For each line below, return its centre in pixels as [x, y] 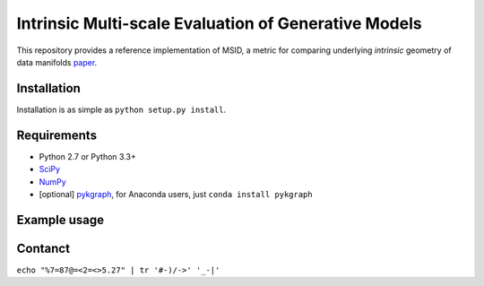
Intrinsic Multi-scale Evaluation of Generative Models [219, 23]
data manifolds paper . [57, 62]
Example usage [60, 220]
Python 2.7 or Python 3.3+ [87, 156]
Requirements [57, 135]
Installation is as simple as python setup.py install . [121, 109]
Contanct [43, 248]
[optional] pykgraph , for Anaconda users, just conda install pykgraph [176, 194]
